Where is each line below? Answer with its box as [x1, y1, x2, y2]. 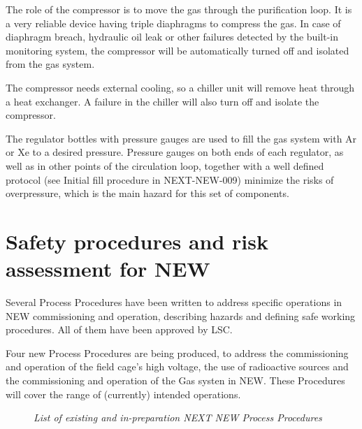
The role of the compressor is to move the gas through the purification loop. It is [6, 2, 352, 16]
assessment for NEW [6, 254, 210, 283]
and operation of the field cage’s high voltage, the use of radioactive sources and [6, 359, 349, 374]
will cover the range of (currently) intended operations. [6, 386, 241, 401]
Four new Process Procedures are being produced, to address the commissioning [6, 345, 349, 360]
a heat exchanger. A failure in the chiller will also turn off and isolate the [6, 94, 319, 108]
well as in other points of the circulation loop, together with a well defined [6, 158, 324, 173]
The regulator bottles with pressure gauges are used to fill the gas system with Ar [6, 131, 357, 145]
